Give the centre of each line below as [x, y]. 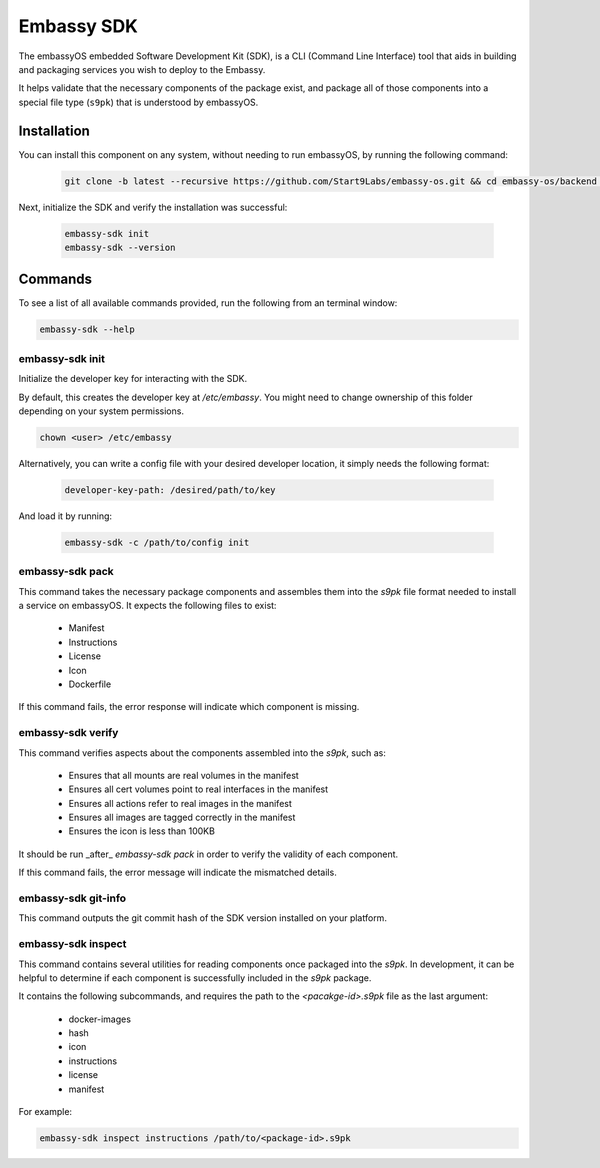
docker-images [100, 1019]
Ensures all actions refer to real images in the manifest [180, 803]
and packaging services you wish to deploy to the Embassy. [142, 69]
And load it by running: [65, 516]
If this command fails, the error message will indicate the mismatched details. [177, 872]
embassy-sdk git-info [72, 898]
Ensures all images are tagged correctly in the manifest [182, 817]
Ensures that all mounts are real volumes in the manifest [183, 775]
